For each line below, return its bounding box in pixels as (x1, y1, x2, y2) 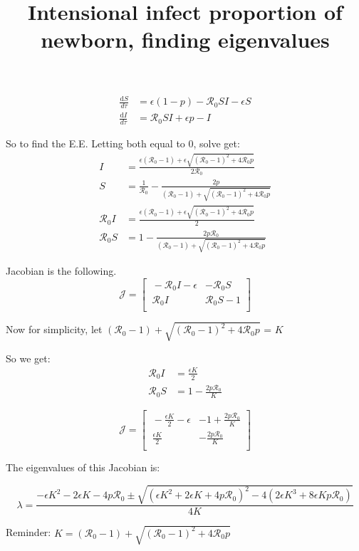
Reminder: (6, 525, 51, 540)
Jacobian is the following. (6, 263, 117, 278)
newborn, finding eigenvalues (41, 25, 330, 54)
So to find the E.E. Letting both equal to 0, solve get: (6, 136, 240, 151)
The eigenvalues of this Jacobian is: (6, 460, 160, 475)
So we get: (6, 350, 51, 365)
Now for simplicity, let (6, 322, 103, 337)
